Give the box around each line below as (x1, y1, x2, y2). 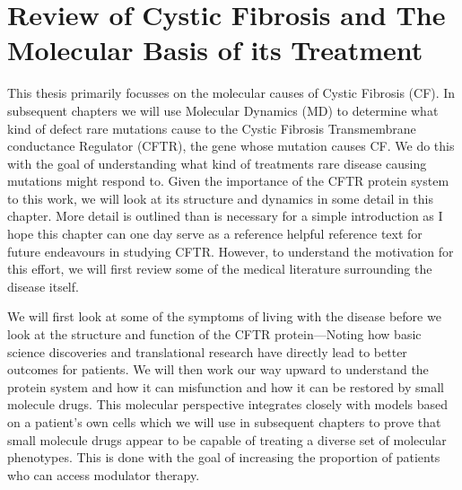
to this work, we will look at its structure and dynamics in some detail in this (7, 188, 434, 207)
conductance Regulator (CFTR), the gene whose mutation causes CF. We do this (7, 136, 455, 155)
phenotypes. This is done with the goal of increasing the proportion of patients (7, 448, 440, 467)
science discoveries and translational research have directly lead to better (7, 342, 407, 361)
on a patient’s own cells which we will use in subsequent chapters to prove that (7, 413, 441, 431)
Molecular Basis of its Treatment (7, 31, 423, 68)
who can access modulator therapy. (7, 465, 200, 484)
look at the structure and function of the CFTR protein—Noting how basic (7, 325, 422, 344)
